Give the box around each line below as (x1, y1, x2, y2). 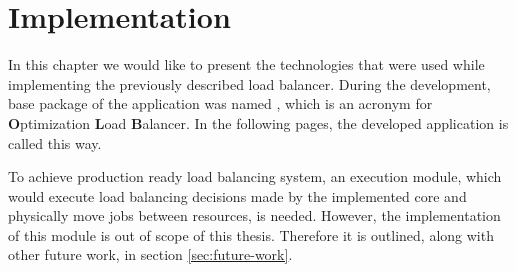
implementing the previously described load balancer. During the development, (8, 73, 491, 94)
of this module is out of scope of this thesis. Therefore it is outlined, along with (8, 224, 494, 245)
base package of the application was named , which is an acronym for (8, 93, 433, 114)
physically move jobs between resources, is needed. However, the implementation (8, 205, 501, 226)
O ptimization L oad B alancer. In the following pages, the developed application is (8, 112, 509, 133)
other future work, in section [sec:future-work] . (8, 244, 293, 265)
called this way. (8, 132, 102, 153)
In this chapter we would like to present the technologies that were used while (8, 54, 485, 75)
